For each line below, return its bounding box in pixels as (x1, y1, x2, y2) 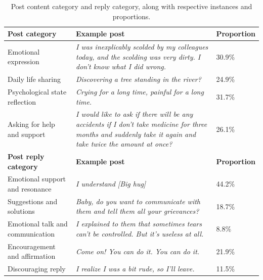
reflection (8, 96, 36, 107)
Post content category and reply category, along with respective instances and (11, 1, 252, 11)
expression (8, 56, 39, 67)
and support (8, 128, 46, 139)
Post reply (8, 151, 45, 161)
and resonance (8, 183, 52, 194)
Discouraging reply (8, 263, 66, 274)
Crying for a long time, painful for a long (75, 86, 204, 97)
